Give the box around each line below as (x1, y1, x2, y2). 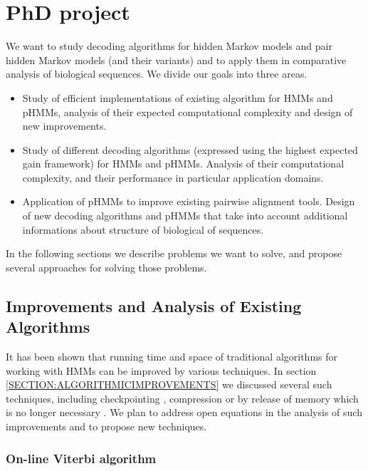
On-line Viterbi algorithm (6, 449, 157, 467)
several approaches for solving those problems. (6, 259, 207, 274)
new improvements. (22, 118, 107, 133)
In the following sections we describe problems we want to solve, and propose (6, 246, 342, 261)
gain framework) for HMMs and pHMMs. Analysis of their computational (22, 156, 345, 171)
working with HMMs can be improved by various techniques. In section (6, 363, 317, 378)
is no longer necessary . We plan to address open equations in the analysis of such (6, 405, 362, 420)
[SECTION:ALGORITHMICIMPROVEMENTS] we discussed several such (6, 377, 332, 392)
